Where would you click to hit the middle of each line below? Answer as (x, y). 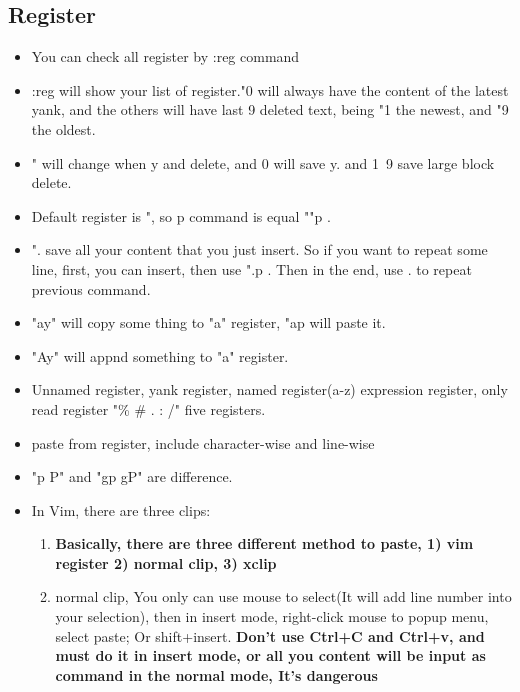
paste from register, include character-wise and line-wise (203, 442)
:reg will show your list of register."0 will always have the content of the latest (270, 89)
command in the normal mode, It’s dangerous (216, 674)
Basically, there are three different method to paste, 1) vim (264, 543)
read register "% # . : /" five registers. (148, 408)
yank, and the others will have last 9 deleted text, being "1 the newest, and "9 (270, 109)
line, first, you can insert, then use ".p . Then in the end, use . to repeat (251, 268)
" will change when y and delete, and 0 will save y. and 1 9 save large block (263, 162)
